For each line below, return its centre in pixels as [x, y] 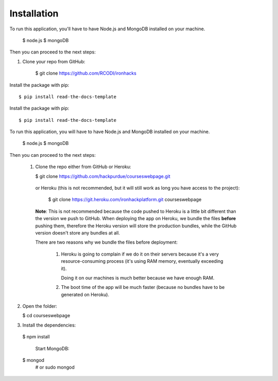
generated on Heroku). [85, 294]
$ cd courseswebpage [46, 316]
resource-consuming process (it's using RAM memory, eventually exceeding [142, 261]
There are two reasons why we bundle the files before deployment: [106, 242]
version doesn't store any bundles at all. [78, 233]
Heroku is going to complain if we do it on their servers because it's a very [140, 254]
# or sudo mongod [55, 367]
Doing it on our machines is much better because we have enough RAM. [138, 278]
